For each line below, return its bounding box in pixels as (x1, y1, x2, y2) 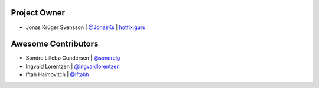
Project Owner (11, 8, 65, 18)
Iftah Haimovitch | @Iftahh (25, 71, 89, 78)
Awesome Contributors (11, 39, 99, 49)
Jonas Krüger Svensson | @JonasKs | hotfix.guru (25, 24, 146, 31)
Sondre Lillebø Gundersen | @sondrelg (25, 54, 121, 61)
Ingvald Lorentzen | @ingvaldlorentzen (25, 63, 121, 70)
